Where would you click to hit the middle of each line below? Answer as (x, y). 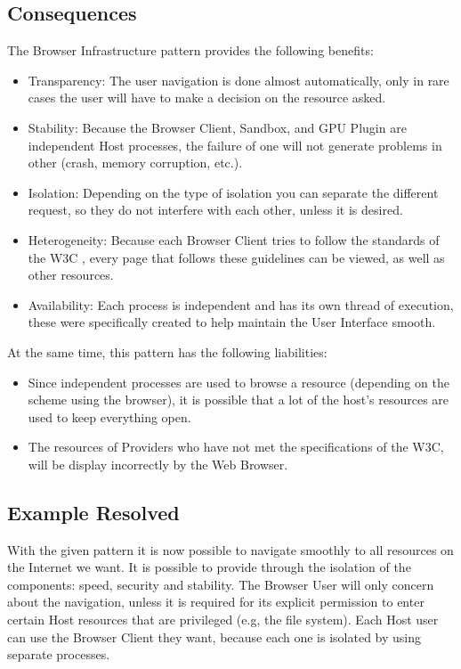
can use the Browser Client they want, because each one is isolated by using (214, 636)
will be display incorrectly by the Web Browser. (158, 464)
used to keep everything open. (109, 416)
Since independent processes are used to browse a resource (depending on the (239, 382)
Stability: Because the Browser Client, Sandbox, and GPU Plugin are (217, 127)
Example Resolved (93, 512)
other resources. (71, 275)
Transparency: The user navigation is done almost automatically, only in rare (239, 80)
